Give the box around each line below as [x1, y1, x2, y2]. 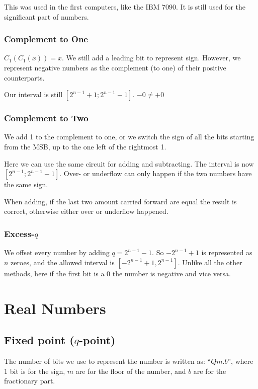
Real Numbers [4, 297, 106, 318]
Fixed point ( [4, 332, 74, 348]
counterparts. [4, 72, 45, 83]
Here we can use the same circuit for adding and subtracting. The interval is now [4, 158, 254, 169]
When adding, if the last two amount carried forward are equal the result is [4, 196, 237, 206]
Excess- [4, 227, 35, 240]
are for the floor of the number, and [75, 365, 186, 376]
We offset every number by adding [4, 247, 110, 258]
